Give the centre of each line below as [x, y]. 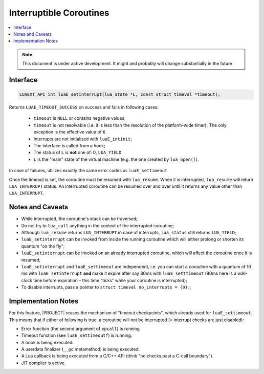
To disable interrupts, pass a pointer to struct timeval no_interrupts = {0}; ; [106, 287]
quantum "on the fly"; [43, 246]
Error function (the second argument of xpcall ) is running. [81, 329]
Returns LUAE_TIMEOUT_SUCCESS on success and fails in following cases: [84, 107]
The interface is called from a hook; [69, 146]
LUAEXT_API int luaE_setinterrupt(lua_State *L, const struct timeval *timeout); [120, 95]
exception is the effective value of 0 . [70, 132]
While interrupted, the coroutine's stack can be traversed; [79, 219]
